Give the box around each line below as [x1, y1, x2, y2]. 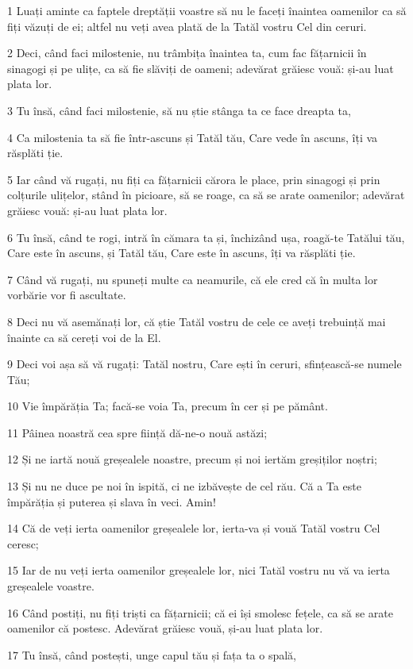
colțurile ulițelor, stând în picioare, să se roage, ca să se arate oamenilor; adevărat [7, 186, 405, 203]
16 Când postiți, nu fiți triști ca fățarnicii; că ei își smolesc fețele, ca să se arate [7, 604, 393, 621]
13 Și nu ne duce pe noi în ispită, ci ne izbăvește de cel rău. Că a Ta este [7, 478, 361, 494]
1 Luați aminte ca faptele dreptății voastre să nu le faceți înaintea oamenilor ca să [7, 2, 407, 18]
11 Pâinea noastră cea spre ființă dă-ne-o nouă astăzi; [7, 424, 268, 440]
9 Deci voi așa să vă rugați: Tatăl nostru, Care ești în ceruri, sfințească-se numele [7, 356, 402, 372]
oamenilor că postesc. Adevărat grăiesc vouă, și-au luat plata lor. [7, 620, 323, 636]
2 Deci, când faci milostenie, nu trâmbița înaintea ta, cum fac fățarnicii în [7, 44, 367, 61]
